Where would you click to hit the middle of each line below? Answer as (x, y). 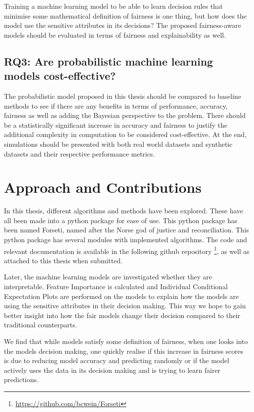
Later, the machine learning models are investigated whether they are (108, 277)
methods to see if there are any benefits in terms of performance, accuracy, (116, 105)
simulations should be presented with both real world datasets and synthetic (118, 144)
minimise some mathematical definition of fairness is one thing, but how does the (125, 15)
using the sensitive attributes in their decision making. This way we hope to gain (125, 306)
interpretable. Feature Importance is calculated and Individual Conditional (116, 286)
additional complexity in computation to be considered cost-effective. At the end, (125, 134)
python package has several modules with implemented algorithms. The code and (126, 240)
